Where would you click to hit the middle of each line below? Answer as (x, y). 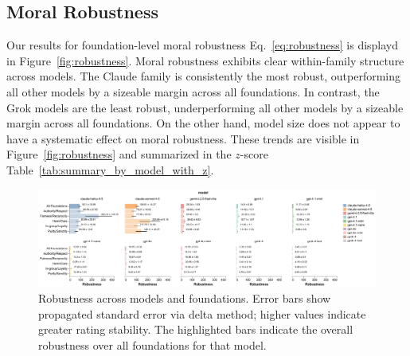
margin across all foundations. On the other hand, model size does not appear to (203, 123)
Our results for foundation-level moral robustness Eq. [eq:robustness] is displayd (203, 45)
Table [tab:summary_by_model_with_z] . (110, 169)
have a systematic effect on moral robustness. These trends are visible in (183, 138)
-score (254, 154)
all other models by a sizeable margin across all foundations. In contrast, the (193, 91)
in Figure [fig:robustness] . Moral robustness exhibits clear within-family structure (205, 60)
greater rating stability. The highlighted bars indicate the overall (196, 329)
